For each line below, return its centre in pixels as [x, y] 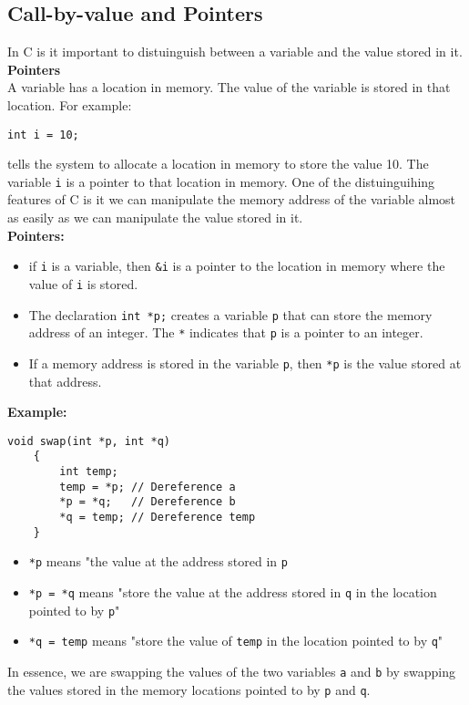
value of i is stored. [83, 283]
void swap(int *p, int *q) [89, 441]
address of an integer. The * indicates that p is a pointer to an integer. [226, 332]
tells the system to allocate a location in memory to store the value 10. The [218, 164]
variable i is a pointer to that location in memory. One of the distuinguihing [221, 181]
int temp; [89, 472]
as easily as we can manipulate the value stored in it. [155, 218]
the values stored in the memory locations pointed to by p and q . [189, 689]
